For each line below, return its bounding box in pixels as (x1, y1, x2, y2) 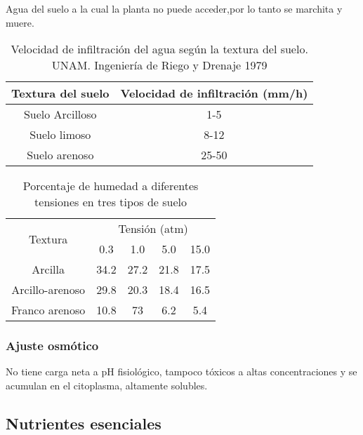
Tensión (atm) (118, 220, 188, 237)
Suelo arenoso (27, 147, 94, 163)
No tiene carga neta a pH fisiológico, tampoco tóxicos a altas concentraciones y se (6, 364, 357, 379)
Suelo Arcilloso (23, 106, 97, 123)
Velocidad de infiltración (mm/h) (120, 85, 308, 102)
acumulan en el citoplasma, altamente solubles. (6, 378, 208, 392)
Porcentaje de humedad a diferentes (22, 178, 199, 194)
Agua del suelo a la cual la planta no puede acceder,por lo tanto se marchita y (6, 1, 343, 15)
